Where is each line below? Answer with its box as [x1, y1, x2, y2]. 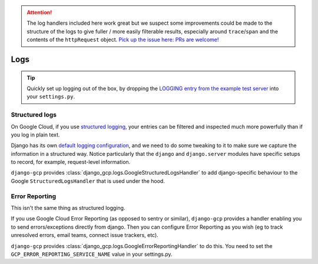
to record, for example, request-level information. [11, 159, 131, 166]
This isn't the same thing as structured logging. [11, 204, 125, 211]
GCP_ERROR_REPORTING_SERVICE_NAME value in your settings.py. [11, 250, 173, 258]
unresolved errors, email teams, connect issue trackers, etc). [11, 232, 158, 239]
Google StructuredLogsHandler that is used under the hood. [11, 177, 165, 185]
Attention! [26, 9, 52, 16]
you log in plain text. [11, 131, 60, 138]
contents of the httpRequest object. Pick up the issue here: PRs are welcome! [26, 36, 219, 44]
